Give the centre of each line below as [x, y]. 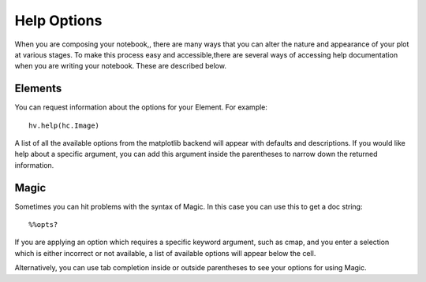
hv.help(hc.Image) [64, 125]
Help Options [58, 20]
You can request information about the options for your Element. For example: [141, 107]
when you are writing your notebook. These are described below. [120, 66]
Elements [38, 89]
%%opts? [43, 225]
